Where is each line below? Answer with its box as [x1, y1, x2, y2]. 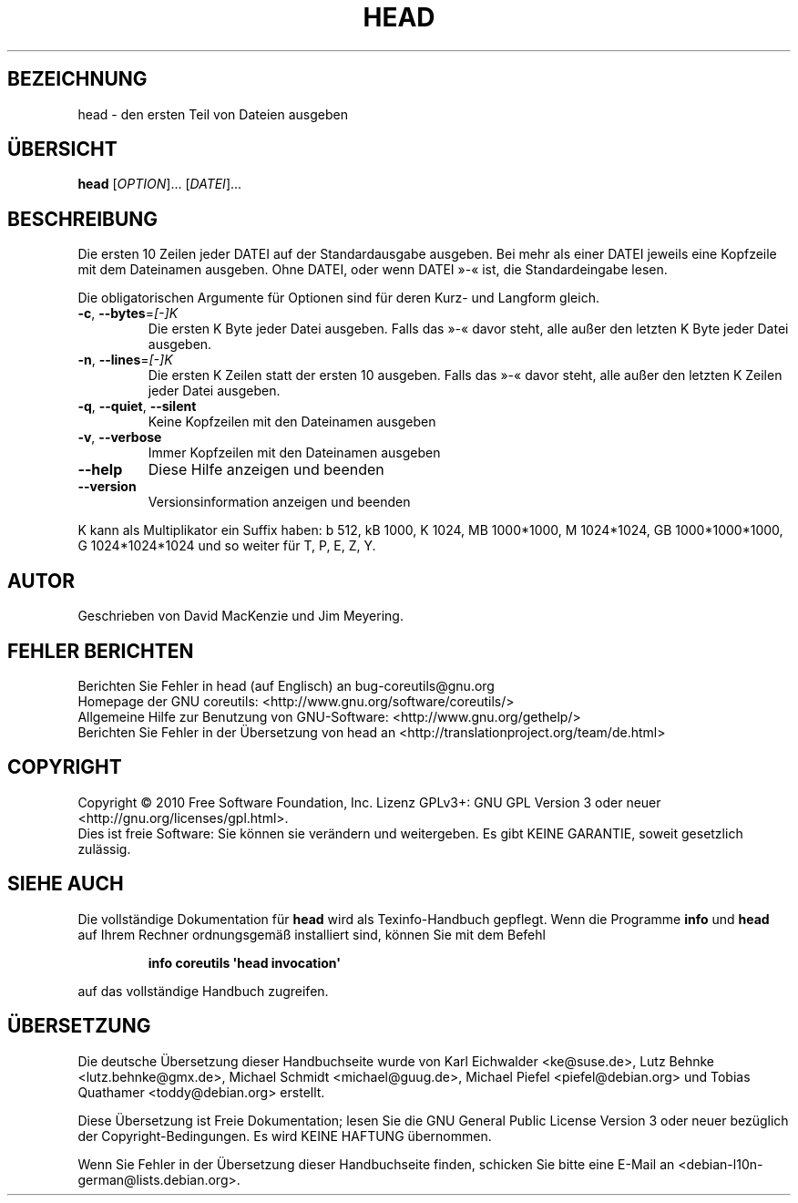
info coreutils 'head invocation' [148, 954, 341, 971]
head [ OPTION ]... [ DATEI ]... [77, 176, 242, 192]
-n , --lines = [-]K [77, 352, 173, 368]
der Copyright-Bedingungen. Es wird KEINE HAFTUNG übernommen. [77, 1127, 492, 1144]
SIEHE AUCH [7, 872, 124, 896]
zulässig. [77, 840, 131, 857]
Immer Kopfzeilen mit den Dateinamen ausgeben [148, 445, 441, 461]
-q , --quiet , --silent [77, 398, 197, 415]
